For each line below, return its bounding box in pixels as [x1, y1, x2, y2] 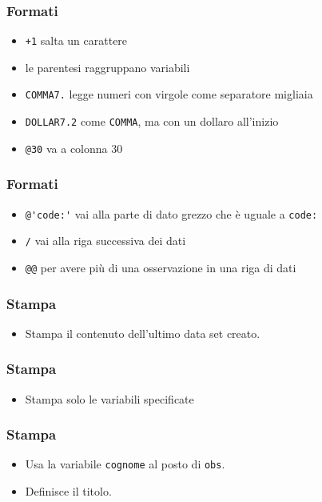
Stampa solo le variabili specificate [25, 390, 194, 407]
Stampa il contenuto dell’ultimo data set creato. [25, 324, 260, 341]
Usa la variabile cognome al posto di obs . [25, 456, 225, 472]
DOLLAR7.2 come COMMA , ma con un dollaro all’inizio [25, 113, 279, 130]
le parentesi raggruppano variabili [25, 58, 190, 75]
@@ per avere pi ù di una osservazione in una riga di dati [25, 259, 296, 275]
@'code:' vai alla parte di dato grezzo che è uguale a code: [25, 205, 318, 222]
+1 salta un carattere [25, 32, 128, 49]
